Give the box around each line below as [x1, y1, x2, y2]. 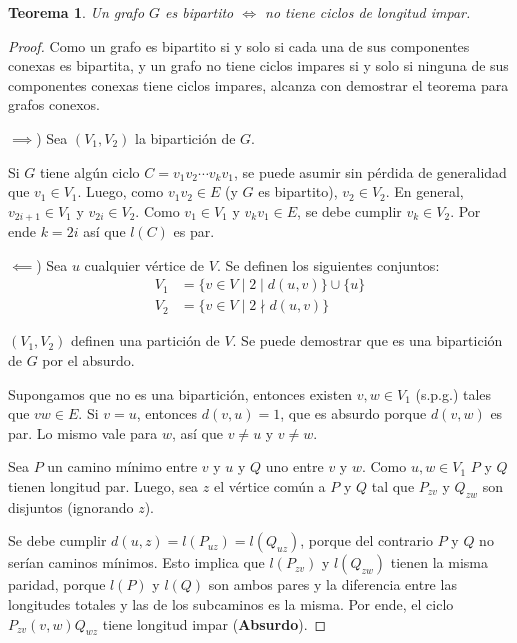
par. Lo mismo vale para [8, 422, 158, 443]
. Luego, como [77, 181, 164, 202]
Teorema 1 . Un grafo [8, 2, 145, 22]
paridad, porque [8, 574, 106, 595]
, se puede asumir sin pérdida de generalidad [233, 161, 507, 182]
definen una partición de [71, 330, 220, 351]
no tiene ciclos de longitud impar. [265, 2, 471, 22]
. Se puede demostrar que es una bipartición [232, 330, 503, 351]
